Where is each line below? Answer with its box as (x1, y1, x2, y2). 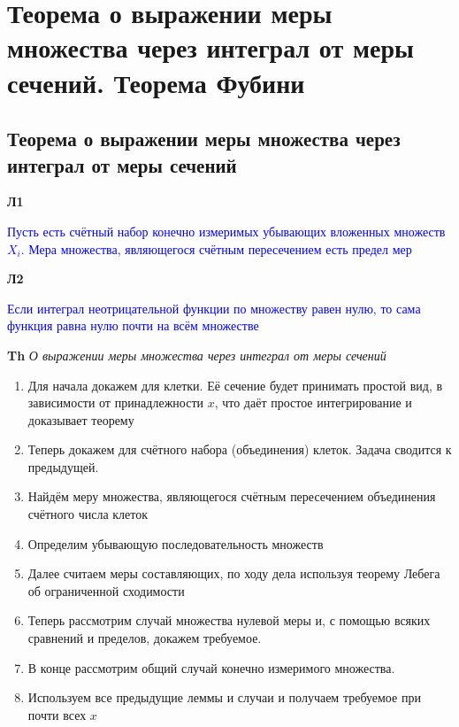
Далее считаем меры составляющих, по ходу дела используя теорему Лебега (27, 564, 440, 583)
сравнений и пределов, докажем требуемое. (27, 629, 262, 647)
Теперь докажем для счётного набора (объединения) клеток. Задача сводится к (27, 440, 452, 459)
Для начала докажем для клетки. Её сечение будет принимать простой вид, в (27, 375, 443, 394)
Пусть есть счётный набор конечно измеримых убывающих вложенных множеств (7, 221, 446, 240)
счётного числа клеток (27, 505, 148, 523)
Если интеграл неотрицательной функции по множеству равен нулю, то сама (7, 298, 421, 317)
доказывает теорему (27, 410, 134, 429)
